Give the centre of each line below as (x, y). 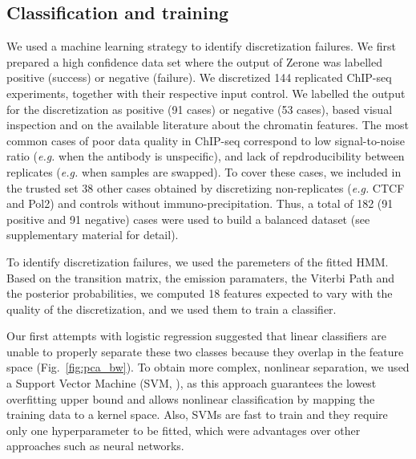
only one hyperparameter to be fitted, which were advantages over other (184, 430)
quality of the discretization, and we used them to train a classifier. (172, 309)
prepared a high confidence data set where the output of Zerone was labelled (194, 61)
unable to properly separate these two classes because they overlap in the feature (205, 351)
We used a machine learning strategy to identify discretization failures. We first (201, 46)
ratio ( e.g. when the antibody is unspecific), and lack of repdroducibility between (206, 156)
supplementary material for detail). (93, 235)
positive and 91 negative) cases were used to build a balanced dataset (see (188, 219)
